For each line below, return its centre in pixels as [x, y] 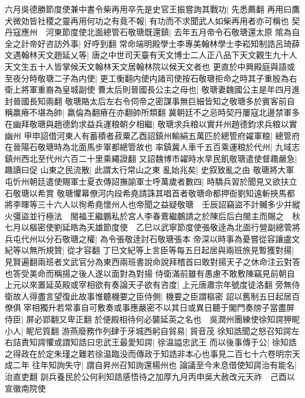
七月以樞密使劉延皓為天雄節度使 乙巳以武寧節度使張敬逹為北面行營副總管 [148, 227]
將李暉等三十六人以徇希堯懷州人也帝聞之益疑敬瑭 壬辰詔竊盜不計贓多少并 [148, 204]
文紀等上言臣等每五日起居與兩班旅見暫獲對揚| [207, 250]
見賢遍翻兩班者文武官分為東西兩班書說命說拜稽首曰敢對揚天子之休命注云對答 [152, 262]
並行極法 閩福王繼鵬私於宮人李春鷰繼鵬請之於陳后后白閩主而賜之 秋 [165, 215]
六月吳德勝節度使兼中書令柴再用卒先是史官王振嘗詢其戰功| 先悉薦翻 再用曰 [148, 9]
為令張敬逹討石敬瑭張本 [145, 238]
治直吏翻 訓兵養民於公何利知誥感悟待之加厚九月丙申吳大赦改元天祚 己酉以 [150, 376]
